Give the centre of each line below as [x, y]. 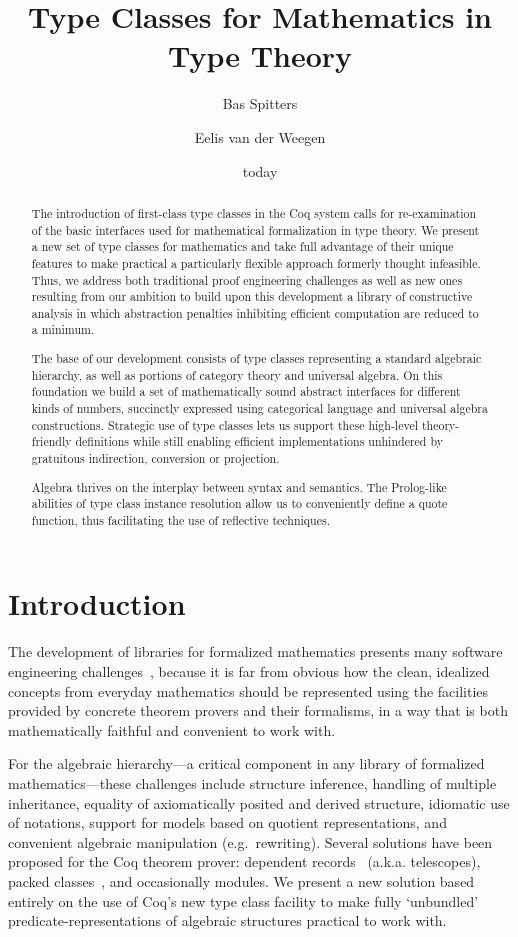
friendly [51, 441]
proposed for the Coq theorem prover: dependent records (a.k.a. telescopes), [244, 861]
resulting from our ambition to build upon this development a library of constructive [252, 296]
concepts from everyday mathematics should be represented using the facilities [248, 690]
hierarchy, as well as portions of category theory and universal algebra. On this [237, 374]
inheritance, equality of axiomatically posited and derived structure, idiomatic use [259, 802]
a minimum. [63, 329]
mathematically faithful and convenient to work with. [172, 729]
